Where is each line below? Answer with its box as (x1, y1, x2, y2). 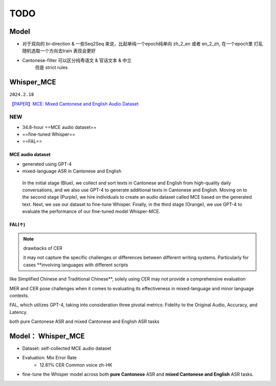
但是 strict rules (35, 65, 68, 71)
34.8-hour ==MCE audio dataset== (22, 124, 97, 130)
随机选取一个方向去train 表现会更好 (22, 48, 96, 54)
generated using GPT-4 (22, 161, 72, 167)
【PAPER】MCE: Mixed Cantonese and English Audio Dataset (9, 100, 139, 107)
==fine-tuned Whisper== (22, 131, 76, 138)
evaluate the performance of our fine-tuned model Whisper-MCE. (22, 208, 160, 215)
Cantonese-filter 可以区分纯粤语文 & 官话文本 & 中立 (22, 57, 132, 63)
